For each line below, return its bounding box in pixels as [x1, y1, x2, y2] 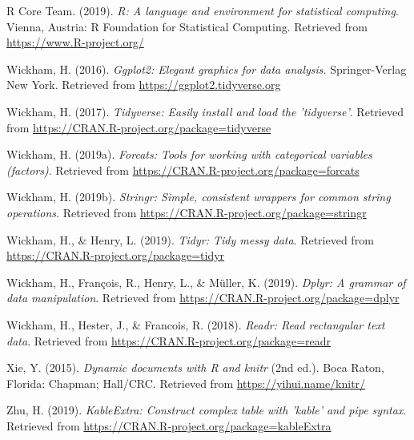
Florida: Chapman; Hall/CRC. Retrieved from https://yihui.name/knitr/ [6, 374, 366, 391]
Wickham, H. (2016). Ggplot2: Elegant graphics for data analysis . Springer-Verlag [6, 60, 407, 77]
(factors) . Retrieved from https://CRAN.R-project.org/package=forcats [6, 161, 360, 178]
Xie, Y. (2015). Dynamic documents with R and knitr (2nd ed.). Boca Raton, [6, 359, 384, 376]
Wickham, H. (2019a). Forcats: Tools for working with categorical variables [6, 146, 372, 163]
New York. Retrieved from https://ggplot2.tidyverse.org [6, 76, 281, 93]
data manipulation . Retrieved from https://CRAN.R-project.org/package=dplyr [6, 289, 400, 306]
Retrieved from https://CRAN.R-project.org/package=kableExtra [6, 417, 332, 434]
